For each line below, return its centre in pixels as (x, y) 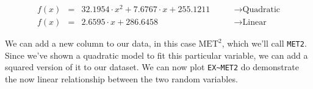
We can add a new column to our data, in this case (100, 43)
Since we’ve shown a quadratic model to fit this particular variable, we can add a (156, 55)
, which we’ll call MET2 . (264, 43)
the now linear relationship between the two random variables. (121, 79)
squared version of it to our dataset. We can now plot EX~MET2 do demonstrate (152, 67)
